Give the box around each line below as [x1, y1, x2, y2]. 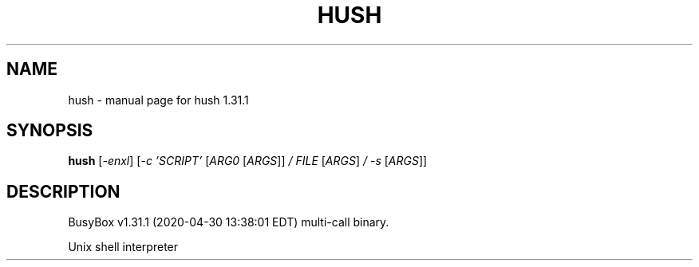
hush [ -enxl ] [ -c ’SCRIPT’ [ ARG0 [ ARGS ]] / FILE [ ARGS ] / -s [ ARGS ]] [68, 154, 428, 168]
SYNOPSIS [6, 120, 93, 141]
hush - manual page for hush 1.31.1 [68, 92, 249, 107]
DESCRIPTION [6, 181, 120, 202]
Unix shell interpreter [68, 240, 179, 254]
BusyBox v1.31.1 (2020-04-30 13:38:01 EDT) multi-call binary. [68, 215, 389, 230]
